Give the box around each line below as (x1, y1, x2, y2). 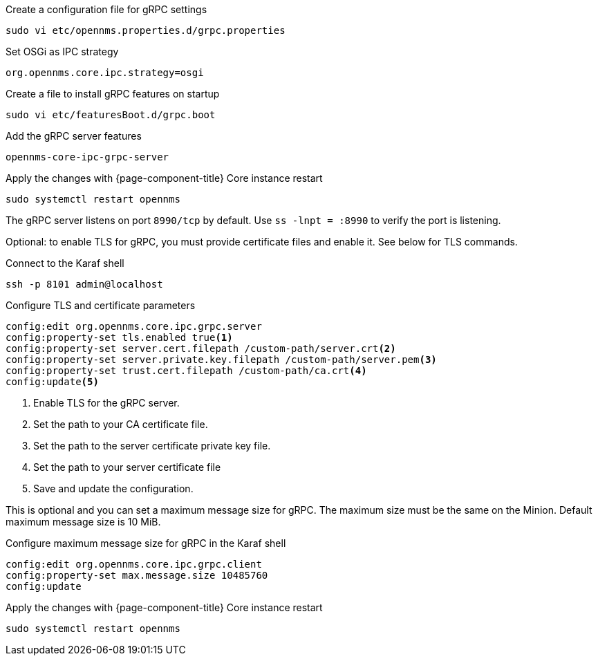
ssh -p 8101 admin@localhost (6, 279, 163, 290)
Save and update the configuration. (33, 483, 194, 494)
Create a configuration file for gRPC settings (6, 3, 207, 15)
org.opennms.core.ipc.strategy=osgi (6, 67, 204, 78)
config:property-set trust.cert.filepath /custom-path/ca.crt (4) (6, 365, 367, 376)
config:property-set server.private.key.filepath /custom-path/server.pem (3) (6, 354, 437, 365)
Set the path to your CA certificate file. (33, 418, 208, 430)
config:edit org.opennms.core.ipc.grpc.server (6, 321, 262, 332)
